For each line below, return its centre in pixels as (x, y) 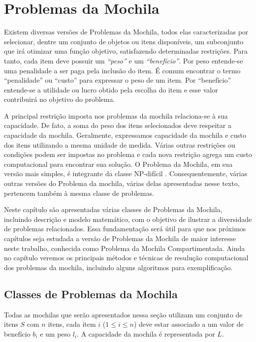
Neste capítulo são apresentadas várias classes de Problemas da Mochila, (113, 209)
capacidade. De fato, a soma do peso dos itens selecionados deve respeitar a (118, 125)
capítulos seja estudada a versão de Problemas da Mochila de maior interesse (120, 238)
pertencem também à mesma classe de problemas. (79, 193)
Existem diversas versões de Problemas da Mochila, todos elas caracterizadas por (126, 32)
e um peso (55, 333)
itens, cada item (72, 324)
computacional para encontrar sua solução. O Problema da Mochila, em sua (118, 164)
